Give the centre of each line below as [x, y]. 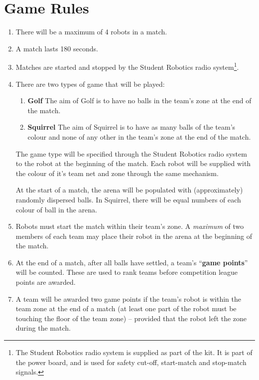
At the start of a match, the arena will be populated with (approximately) [129, 190]
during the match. [43, 328]
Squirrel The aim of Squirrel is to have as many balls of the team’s [131, 127]
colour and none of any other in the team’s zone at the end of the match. [139, 136]
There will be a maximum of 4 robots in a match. [91, 32]
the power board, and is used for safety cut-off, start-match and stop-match [131, 362]
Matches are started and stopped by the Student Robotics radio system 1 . [127, 66]
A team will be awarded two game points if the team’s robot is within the [128, 298]
